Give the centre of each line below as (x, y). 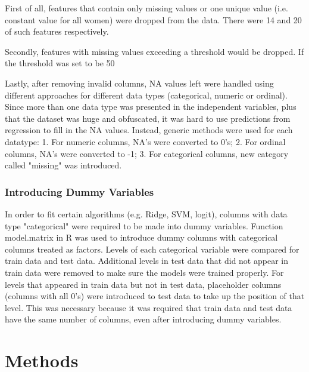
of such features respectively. (57, 31)
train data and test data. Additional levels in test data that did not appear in (146, 261)
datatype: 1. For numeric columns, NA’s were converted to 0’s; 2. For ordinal (145, 141)
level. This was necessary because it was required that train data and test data (149, 307)
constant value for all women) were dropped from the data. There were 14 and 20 (153, 19)
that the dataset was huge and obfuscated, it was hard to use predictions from (148, 118)
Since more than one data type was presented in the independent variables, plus (151, 107)
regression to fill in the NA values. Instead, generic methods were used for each (149, 130)
